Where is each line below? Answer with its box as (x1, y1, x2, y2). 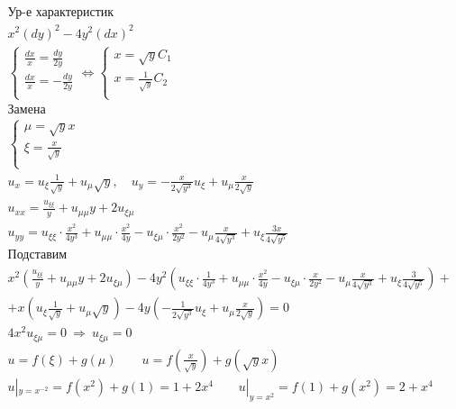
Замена (7, 104, 46, 117)
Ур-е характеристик (7, 6, 114, 20)
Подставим (7, 249, 68, 262)
